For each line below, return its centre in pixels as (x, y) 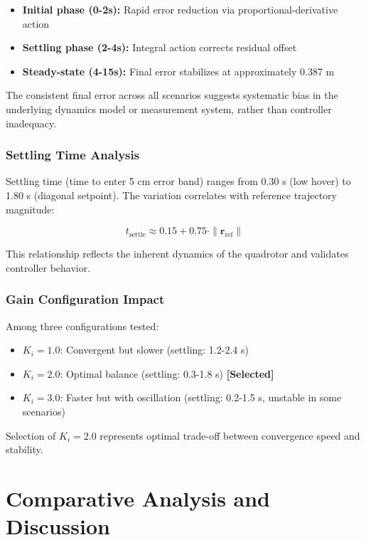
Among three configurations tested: (82, 325)
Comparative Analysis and (138, 498)
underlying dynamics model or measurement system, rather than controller (169, 108)
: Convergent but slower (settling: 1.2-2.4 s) (154, 350)
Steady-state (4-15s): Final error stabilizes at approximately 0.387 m (178, 71)
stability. (25, 449)
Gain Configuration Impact (85, 299)
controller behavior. (48, 267)
